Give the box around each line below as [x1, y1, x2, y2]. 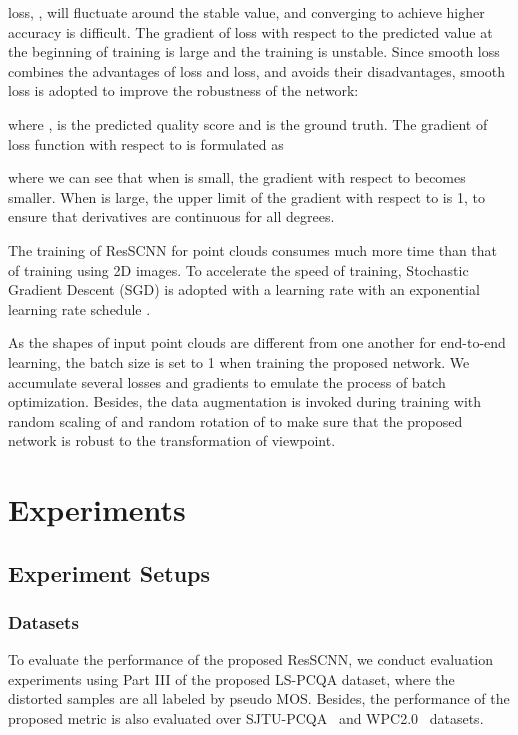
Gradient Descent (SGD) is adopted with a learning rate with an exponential [8, 279, 480, 300]
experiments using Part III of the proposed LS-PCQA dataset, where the [8, 668, 455, 689]
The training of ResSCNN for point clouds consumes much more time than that [8, 239, 498, 260]
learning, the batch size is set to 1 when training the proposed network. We [8, 351, 470, 372]
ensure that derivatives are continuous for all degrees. [8, 206, 335, 227]
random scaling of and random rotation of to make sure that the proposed [8, 410, 463, 431]
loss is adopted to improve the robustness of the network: [8, 80, 359, 101]
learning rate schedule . [8, 298, 151, 319]
